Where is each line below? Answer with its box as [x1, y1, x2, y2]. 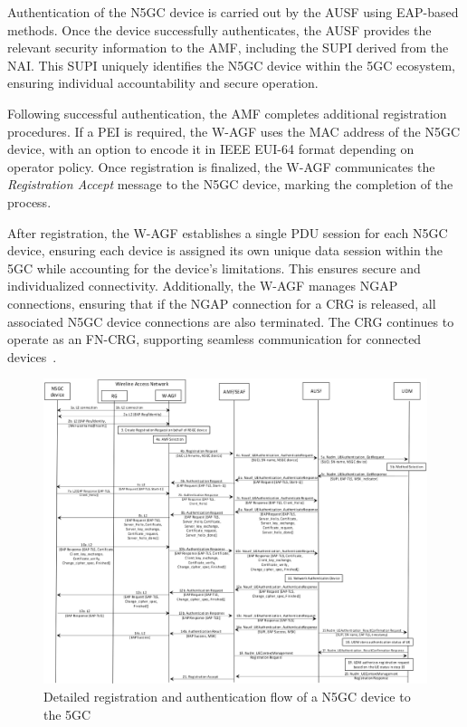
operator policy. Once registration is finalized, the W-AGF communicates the [7, 157, 435, 176]
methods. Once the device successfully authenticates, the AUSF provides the [7, 20, 432, 39]
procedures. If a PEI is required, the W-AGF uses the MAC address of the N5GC [7, 121, 461, 140]
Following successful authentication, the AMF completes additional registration [7, 103, 447, 122]
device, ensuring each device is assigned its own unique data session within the [7, 241, 443, 260]
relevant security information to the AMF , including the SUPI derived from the [7, 38, 449, 57]
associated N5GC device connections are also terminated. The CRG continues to [7, 311, 454, 330]
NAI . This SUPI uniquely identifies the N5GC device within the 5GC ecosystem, [7, 55, 456, 74]
